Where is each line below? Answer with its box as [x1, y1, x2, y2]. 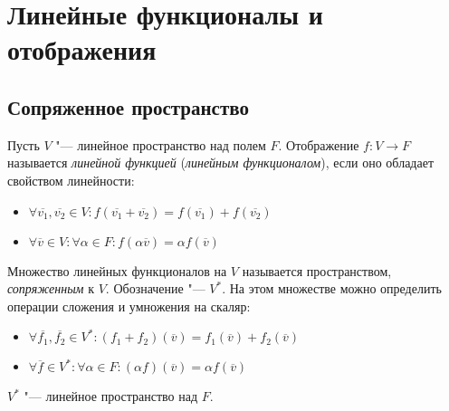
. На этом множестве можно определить [222, 279, 442, 298]
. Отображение [278, 135, 359, 154]
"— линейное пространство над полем [55, 135, 266, 154]
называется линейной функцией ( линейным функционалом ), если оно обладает [7, 153, 435, 172]
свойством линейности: [7, 170, 135, 189]
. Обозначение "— [105, 279, 205, 298]
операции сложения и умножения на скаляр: [7, 296, 251, 315]
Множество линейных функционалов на [7, 261, 227, 280]
